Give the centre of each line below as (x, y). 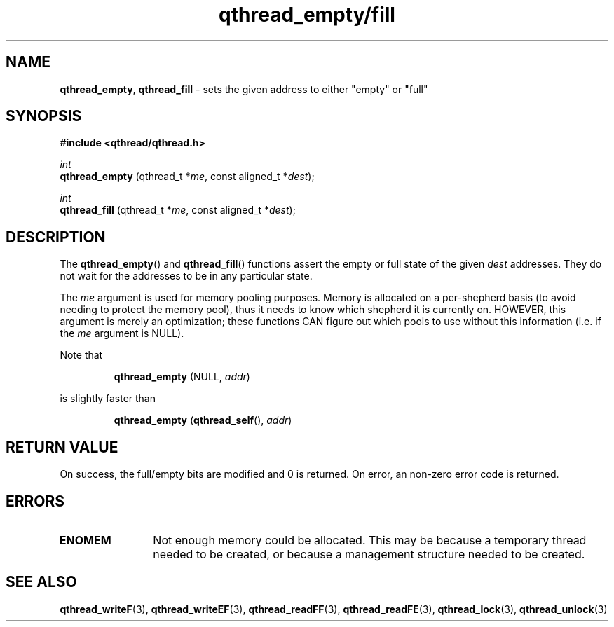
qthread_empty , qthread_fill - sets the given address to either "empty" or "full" (244, 89)
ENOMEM (85, 540)
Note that (81, 355)
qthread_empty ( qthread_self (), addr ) (203, 420)
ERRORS (35, 501)
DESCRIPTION (56, 237)
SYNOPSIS (44, 116)
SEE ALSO (41, 582)
